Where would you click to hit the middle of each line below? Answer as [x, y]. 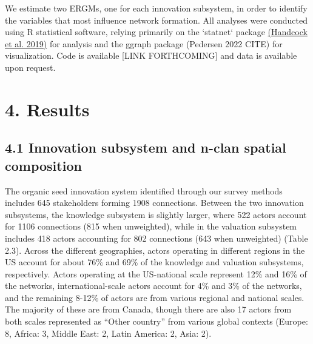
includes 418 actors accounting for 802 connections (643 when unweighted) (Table [156, 238]
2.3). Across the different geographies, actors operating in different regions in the [155, 250]
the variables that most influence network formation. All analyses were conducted [156, 20]
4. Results [47, 109]
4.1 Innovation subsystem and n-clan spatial [146, 147]
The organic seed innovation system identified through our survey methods [144, 190]
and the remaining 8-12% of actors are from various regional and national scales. [155, 297]
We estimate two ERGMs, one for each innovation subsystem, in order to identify [156, 8]
